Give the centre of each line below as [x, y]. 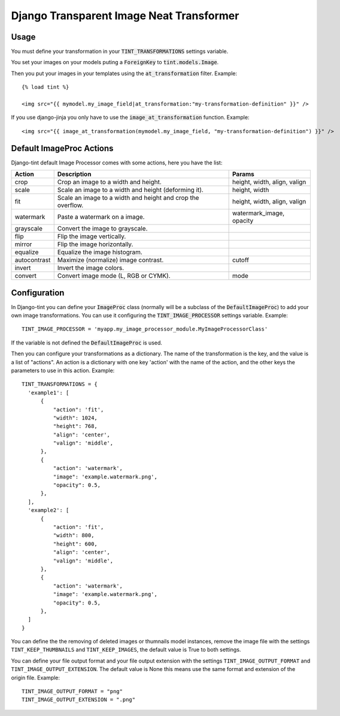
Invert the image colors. [91, 268]
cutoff [241, 260]
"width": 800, [74, 535]
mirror [23, 244]
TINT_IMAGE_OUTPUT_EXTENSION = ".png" [79, 700]
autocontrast [33, 260]
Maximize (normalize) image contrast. [110, 260]
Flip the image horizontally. [95, 244]
